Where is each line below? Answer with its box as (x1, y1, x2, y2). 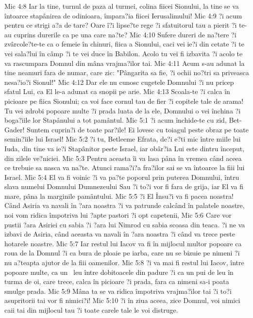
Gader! (4, 124, 25, 134)
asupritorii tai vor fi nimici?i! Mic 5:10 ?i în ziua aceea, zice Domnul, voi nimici (4, 295, 240, 305)
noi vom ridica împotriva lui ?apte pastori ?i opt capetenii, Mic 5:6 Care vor (4, 210, 232, 220)
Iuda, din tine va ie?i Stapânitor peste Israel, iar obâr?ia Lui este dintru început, (4, 143, 245, 153)
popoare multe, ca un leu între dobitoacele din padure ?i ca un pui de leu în (4, 267, 234, 277)
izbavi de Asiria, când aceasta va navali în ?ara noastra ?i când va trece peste (4, 229, 235, 239)
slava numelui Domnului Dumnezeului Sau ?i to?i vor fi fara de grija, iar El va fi (4, 181, 244, 191)
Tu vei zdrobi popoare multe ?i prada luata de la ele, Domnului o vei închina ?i (4, 105, 241, 115)
